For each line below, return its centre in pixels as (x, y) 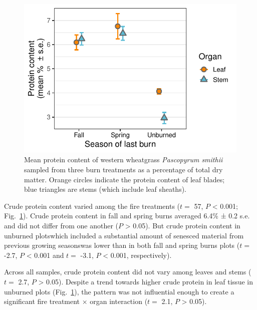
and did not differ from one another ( (61, 225)
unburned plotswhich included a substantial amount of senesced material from (124, 235)
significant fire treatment (42, 301)
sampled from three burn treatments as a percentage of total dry (123, 169)
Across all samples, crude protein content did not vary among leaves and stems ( (128, 272)
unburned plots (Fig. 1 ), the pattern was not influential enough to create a (119, 291)
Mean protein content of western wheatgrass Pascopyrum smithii (123, 160)
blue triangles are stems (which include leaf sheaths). (105, 189)
